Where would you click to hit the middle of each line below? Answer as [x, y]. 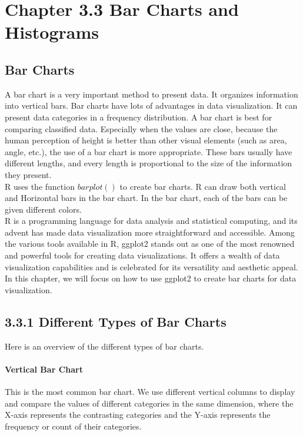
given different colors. [43, 209]
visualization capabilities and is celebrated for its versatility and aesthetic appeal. [151, 266]
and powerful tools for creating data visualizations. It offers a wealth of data [142, 255]
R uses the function [40, 186]
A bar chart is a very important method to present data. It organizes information [151, 94]
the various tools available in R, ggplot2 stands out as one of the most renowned [150, 244]
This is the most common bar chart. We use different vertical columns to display [150, 392]
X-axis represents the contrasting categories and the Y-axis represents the [138, 415]
